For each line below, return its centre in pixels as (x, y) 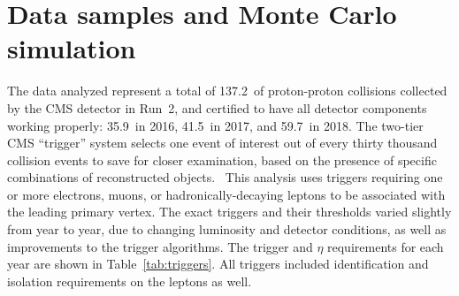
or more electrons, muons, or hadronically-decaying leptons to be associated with (226, 194)
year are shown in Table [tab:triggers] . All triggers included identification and (218, 264)
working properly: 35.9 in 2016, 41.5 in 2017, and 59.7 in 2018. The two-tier (215, 125)
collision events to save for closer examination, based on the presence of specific (222, 159)
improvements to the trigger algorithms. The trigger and (160, 246)
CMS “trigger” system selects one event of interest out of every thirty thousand (222, 143)
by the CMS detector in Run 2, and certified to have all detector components (217, 107)
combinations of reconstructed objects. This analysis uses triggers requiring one (225, 177)
